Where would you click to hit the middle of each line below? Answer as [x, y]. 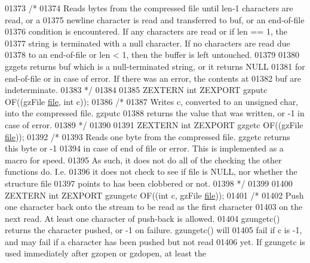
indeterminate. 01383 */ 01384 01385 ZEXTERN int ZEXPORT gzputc [136, 90]
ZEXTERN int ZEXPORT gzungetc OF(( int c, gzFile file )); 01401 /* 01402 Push [154, 195]
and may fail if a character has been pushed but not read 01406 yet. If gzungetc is [155, 241]
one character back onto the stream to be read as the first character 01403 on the [154, 207]
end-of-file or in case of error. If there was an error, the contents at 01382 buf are [153, 78]
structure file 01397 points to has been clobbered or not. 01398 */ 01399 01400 [149, 183]
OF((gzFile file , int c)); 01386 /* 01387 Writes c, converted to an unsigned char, [152, 101]
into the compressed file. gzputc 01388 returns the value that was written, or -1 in [155, 113]
